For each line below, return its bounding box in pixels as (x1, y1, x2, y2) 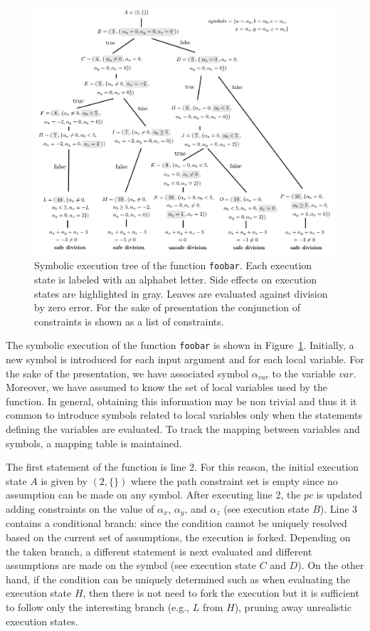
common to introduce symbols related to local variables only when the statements (6, 407, 362, 422)
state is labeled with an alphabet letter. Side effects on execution (34, 271, 317, 286)
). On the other (297, 558, 364, 573)
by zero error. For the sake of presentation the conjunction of (34, 300, 300, 315)
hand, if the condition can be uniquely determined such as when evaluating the (6, 571, 351, 586)
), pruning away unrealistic (234, 599, 351, 614)
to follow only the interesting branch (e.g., (6, 599, 190, 614)
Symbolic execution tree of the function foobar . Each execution (34, 258, 312, 273)
